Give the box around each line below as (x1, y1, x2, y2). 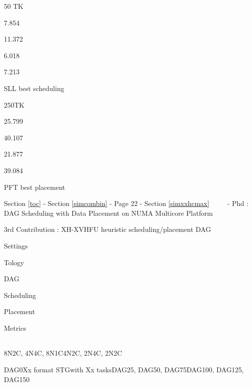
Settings (4, 240, 28, 250)
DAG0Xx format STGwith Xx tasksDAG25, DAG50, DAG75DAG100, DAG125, (4, 364, 244, 375)
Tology (4, 257, 24, 267)
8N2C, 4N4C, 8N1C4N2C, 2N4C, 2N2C (4, 348, 122, 358)
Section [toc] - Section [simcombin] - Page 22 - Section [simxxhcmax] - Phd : (4, 198, 249, 208)
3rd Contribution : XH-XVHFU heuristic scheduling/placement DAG (4, 224, 211, 234)
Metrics (4, 322, 26, 333)
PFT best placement (4, 182, 65, 192)
